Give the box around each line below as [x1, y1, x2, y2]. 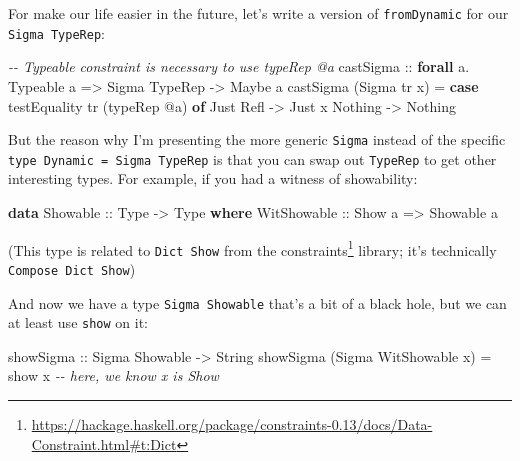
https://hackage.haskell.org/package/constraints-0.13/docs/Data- [31, 414, 433, 435]
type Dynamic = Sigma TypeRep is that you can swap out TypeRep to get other [8, 148, 497, 169]
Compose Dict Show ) [8, 258, 136, 279]
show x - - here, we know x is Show [8, 365, 219, 386]
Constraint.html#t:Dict [31, 433, 177, 454]
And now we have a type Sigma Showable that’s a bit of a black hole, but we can [8, 292, 507, 313]
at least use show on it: [8, 312, 149, 333]
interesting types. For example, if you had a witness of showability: [8, 168, 418, 189]
